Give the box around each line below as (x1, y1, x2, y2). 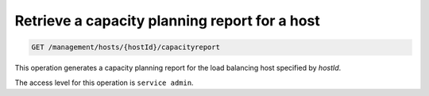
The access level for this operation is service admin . (14, 78, 194, 87)
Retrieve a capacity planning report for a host (14, 12, 321, 29)
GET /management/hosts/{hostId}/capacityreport (31, 43, 220, 52)
